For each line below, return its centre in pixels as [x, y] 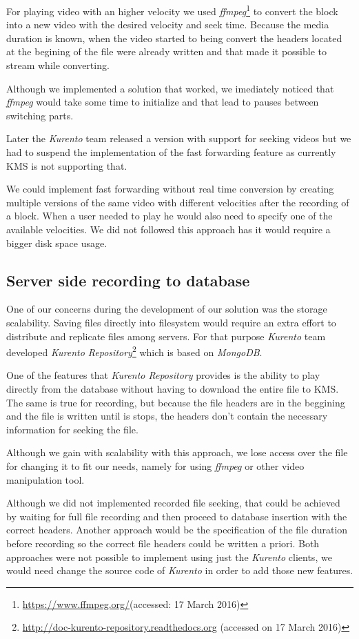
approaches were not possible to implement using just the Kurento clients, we [169, 557]
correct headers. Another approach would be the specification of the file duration [177, 530]
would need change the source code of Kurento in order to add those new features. [180, 570]
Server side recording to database [128, 280]
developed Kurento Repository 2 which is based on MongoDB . [134, 351]
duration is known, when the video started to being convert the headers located [174, 38]
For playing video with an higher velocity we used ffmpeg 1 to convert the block [172, 10]
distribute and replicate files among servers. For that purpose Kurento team [166, 336]
